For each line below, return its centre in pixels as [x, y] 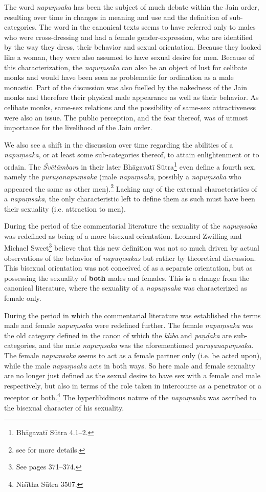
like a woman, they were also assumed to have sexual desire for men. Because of [129, 57]
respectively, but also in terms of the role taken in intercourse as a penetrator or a [133, 385]
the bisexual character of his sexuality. [64, 407]
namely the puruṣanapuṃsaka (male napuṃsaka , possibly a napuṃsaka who [123, 177]
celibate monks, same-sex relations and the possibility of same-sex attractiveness [130, 107]
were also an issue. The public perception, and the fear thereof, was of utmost [126, 117]
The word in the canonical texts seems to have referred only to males [147, 27]
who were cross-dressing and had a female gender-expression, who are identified [128, 37]
